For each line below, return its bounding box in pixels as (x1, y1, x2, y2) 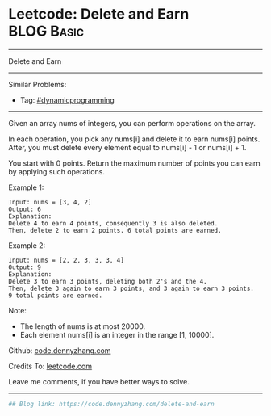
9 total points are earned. (8, 292, 103, 300)
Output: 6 (8, 205, 42, 213)
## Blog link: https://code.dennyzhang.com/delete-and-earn (8, 400, 215, 408)
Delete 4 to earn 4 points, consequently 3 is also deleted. (8, 219, 219, 227)
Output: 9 (8, 263, 42, 271)
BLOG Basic (8, 22, 85, 40)
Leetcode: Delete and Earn (8, 5, 190, 23)
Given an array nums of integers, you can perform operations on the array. (8, 118, 256, 128)
